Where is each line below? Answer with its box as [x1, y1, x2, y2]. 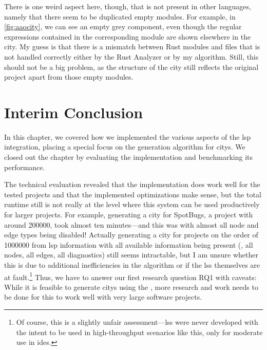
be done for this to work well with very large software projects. [4, 291, 202, 302]
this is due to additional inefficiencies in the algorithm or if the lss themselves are [4, 260, 260, 270]
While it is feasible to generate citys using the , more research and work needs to [4, 281, 258, 292]
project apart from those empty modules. [4, 71, 133, 82]
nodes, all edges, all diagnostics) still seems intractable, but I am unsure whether [4, 249, 258, 260]
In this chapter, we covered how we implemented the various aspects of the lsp [4, 131, 251, 142]
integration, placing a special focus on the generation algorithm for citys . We [4, 141, 245, 152]
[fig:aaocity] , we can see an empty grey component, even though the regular [4, 21, 242, 32]
